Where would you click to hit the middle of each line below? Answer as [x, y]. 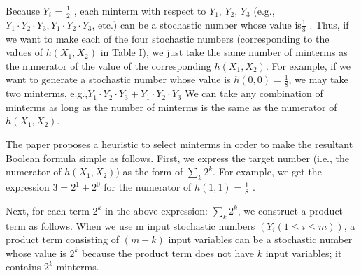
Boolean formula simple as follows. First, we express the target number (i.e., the [178, 158]
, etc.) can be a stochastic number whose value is [197, 24]
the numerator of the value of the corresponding [108, 65]
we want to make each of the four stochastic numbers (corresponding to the [168, 38]
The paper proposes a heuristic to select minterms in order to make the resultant [179, 144]
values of [24, 52]
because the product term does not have [168, 253]
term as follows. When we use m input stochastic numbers [130, 225]
